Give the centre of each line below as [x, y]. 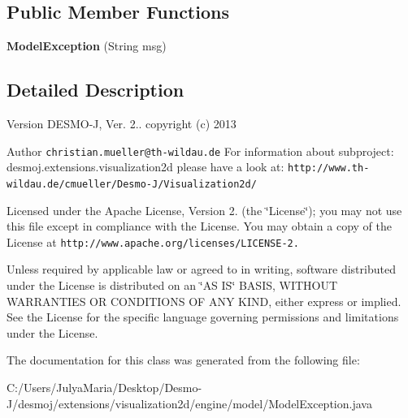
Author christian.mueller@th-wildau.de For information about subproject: [200, 151]
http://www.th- [329, 168]
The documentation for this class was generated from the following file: [183, 360]
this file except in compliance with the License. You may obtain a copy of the [199, 226]
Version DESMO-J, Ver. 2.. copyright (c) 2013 [122, 123]
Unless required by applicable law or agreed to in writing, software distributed [201, 269]
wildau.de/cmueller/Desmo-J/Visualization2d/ [132, 184]
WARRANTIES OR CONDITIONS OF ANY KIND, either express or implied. [204, 301]
